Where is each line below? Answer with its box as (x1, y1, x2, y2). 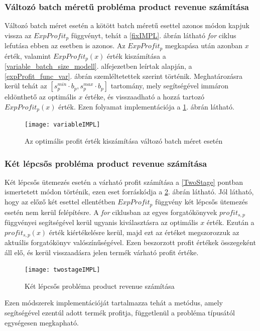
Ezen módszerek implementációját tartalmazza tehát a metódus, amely (5, 297, 223, 308)
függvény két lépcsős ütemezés (155, 196, 248, 207)
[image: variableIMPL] (25, 121, 100, 129)
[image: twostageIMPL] (25, 266, 100, 274)
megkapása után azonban (165, 40, 243, 51)
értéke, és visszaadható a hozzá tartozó (85, 91, 205, 102)
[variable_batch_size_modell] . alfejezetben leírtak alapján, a (5, 61, 192, 71)
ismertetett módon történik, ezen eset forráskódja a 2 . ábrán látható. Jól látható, (5, 186, 254, 197)
